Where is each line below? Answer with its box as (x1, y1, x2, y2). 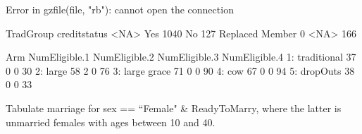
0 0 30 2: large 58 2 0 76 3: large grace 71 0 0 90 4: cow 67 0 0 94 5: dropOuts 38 (6, 63, 355, 78)
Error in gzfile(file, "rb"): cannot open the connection (6, 2, 234, 16)
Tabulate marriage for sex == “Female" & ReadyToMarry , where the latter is (6, 100, 342, 115)
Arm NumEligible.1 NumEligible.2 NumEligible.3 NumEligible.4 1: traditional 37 (6, 49, 356, 64)
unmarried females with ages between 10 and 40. (6, 114, 216, 129)
